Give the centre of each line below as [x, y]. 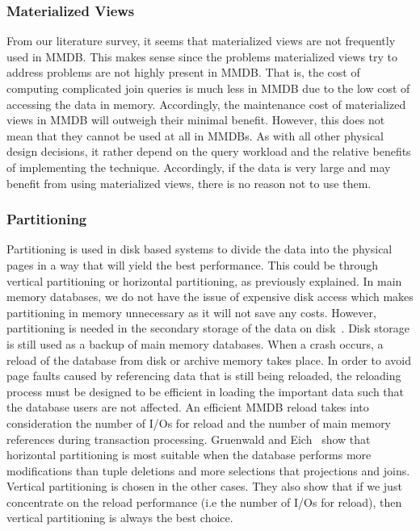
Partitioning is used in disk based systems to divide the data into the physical [199, 249]
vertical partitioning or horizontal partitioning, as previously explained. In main [204, 280]
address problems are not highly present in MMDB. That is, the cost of [183, 72]
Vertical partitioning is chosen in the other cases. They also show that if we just [204, 486]
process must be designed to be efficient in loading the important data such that [206, 391]
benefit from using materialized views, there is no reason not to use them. [189, 183]
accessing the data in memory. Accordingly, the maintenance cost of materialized [206, 104]
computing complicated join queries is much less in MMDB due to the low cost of [208, 88]
